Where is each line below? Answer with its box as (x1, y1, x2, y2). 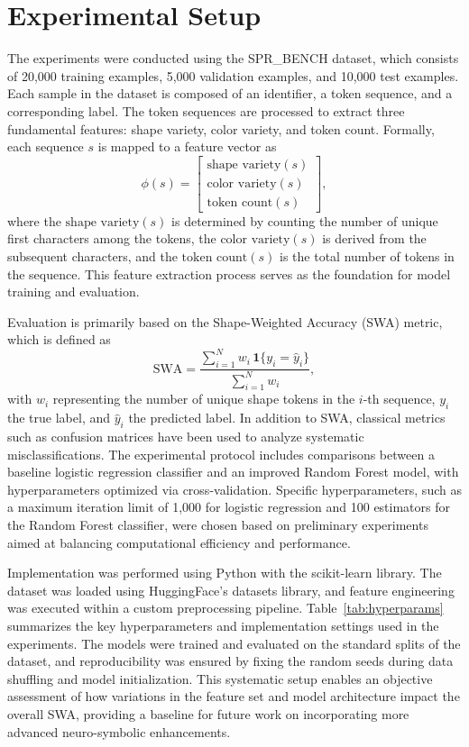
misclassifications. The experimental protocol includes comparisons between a (7, 444, 435, 463)
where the (7, 211, 61, 230)
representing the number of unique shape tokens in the (52, 389, 355, 408)
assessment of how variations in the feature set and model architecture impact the (7, 687, 460, 706)
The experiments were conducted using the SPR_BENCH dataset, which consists (7, 49, 459, 68)
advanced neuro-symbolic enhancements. (7, 722, 231, 741)
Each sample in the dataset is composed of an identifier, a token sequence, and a (7, 84, 453, 103)
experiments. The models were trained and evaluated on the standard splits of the (7, 633, 461, 652)
